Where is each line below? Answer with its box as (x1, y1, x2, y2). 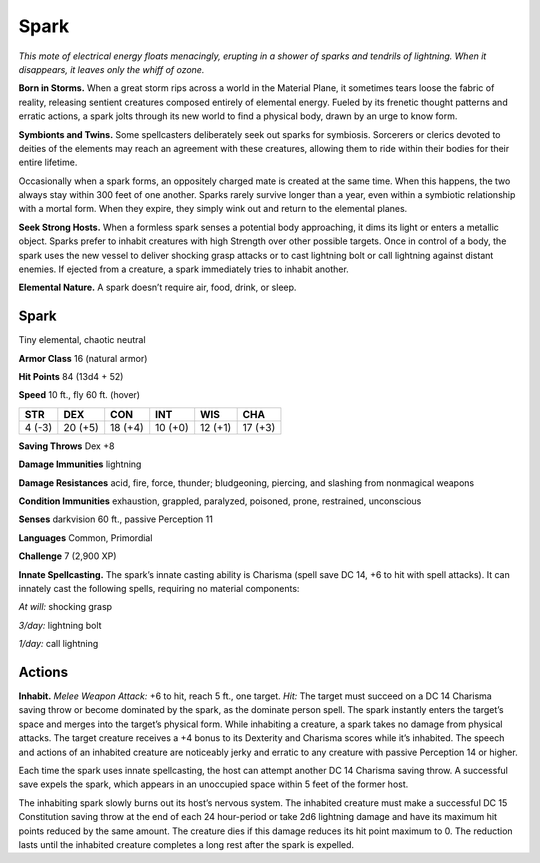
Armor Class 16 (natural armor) (18, 352, 148, 364)
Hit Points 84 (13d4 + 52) (18, 371, 124, 383)
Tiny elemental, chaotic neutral (18, 334, 146, 346)
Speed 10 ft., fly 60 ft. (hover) (18, 389, 140, 401)
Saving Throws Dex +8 (18, 440, 115, 452)
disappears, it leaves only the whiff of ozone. (18, 63, 205, 75)
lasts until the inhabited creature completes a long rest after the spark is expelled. (18, 838, 355, 850)
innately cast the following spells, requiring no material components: (18, 583, 300, 594)
